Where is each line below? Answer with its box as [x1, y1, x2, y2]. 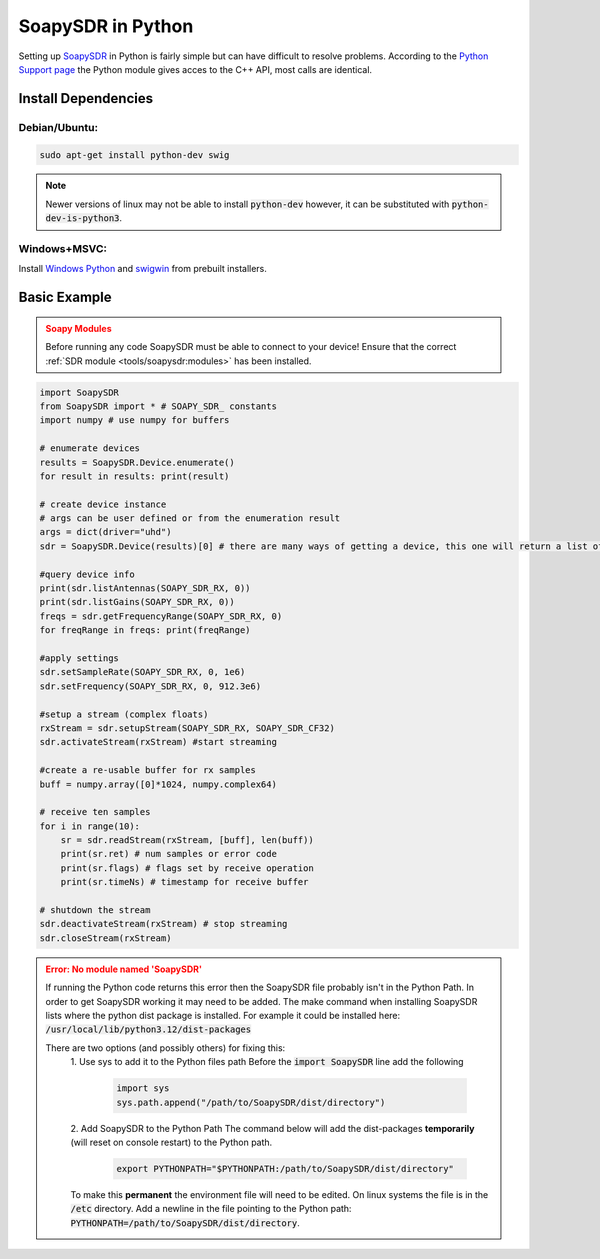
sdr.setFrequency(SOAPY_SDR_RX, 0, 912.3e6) [39, 680, 262, 692]
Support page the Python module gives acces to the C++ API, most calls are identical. [18, 63, 373, 75]
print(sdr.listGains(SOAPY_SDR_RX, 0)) [39, 596, 235, 608]
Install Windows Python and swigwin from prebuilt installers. [18, 263, 267, 275]
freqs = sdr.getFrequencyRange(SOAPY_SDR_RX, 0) [39, 610, 283, 622]
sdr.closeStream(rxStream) [39, 932, 172, 944]
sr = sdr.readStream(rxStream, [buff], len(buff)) [60, 835, 314, 846]
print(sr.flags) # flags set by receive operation [60, 862, 314, 874]
